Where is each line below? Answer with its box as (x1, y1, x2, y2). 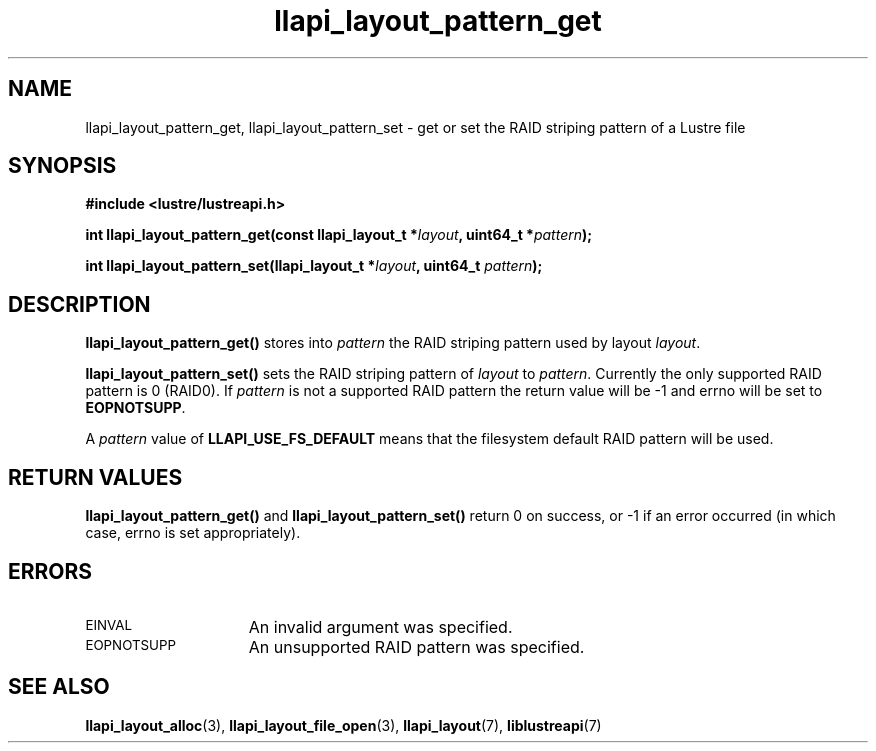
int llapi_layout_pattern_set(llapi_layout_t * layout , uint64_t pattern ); (85, 257, 543, 275)
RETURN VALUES (8, 464, 183, 490)
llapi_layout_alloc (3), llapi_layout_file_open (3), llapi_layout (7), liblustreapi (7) (85, 716, 602, 734)
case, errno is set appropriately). (85, 524, 301, 542)
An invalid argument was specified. (248, 616, 513, 637)
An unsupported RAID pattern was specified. (248, 636, 585, 657)
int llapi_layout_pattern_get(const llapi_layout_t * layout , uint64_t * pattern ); (85, 226, 593, 244)
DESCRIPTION (8, 291, 151, 317)
